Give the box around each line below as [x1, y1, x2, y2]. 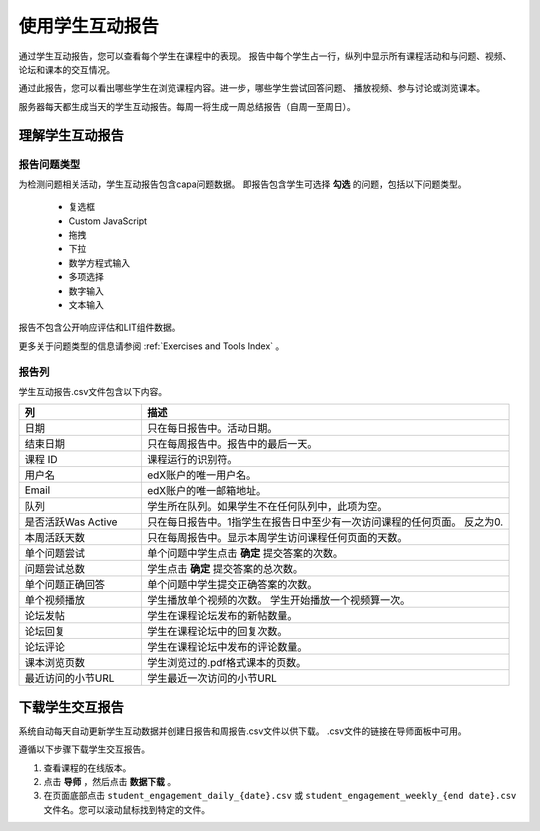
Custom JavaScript [68, 215, 148, 227]
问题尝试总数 [24, 562, 85, 576]
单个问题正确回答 [24, 578, 105, 592]
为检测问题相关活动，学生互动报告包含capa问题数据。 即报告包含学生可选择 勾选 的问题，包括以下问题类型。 [18, 178, 467, 190]
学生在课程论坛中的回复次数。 [146, 625, 288, 639]
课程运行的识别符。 [146, 453, 238, 467]
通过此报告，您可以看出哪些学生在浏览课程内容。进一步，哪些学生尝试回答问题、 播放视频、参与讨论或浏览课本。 [18, 82, 485, 94]
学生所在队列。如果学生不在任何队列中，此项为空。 [146, 500, 388, 514]
